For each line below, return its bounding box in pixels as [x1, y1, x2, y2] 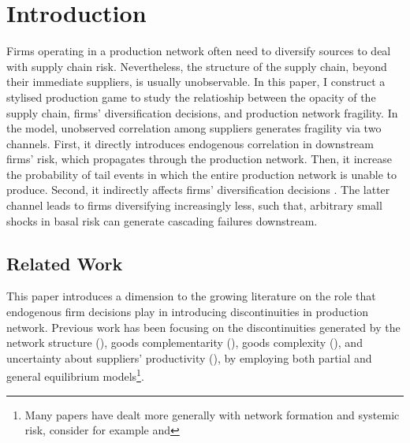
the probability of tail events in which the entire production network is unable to [6, 166, 397, 182]
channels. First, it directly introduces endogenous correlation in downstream [6, 135, 374, 151]
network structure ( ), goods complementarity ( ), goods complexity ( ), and [6, 334, 363, 351]
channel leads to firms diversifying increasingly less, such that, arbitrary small [6, 197, 382, 214]
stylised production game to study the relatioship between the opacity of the [6, 88, 376, 105]
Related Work [6, 251, 123, 275]
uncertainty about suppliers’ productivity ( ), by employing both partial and [6, 349, 372, 366]
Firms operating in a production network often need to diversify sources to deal [6, 43, 391, 59]
